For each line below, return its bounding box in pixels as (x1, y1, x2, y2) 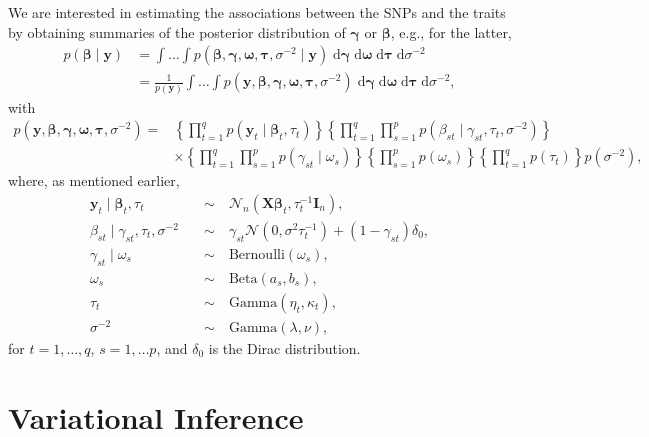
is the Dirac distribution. (208, 337, 361, 358)
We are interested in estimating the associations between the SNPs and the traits (8, 2, 506, 22)
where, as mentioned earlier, (8, 170, 180, 191)
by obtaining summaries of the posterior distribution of (8, 21, 346, 42)
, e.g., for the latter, (390, 21, 512, 42)
